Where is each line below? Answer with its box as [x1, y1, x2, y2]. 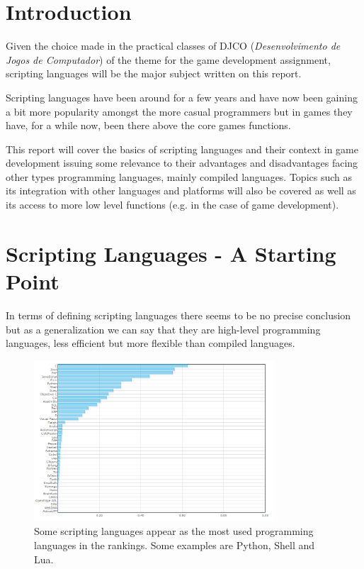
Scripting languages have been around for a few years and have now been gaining [6, 89, 358, 104]
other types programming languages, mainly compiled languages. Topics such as [6, 169, 353, 184]
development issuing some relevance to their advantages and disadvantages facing [6, 155, 358, 170]
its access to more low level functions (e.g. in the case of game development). [6, 197, 339, 212]
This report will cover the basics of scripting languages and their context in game [6, 141, 358, 156]
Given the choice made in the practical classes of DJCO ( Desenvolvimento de [6, 38, 341, 53]
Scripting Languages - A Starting [6, 238, 336, 267]
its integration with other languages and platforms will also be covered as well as [6, 183, 356, 198]
